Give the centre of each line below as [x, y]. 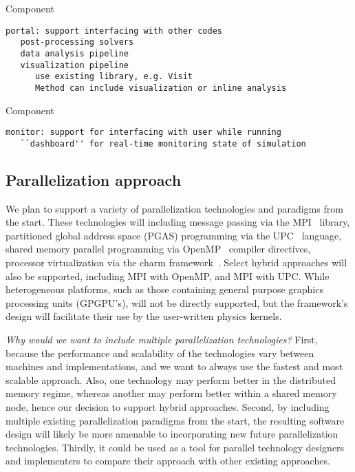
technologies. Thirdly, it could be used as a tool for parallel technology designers [175, 447]
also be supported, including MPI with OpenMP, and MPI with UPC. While [168, 276]
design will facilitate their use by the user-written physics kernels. [144, 316]
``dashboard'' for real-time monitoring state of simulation [163, 143]
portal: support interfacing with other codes [114, 31]
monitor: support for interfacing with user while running [143, 132]
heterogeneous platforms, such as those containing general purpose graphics [164, 289]
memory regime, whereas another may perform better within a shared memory [171, 393]
